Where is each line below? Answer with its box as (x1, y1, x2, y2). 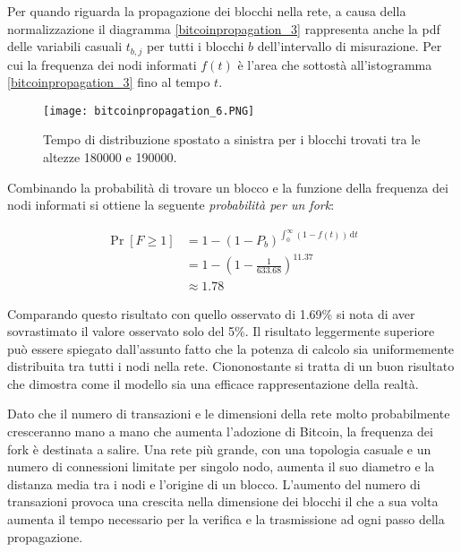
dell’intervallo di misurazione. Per (257, 37, 442, 56)
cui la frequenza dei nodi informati (7, 55, 197, 73)
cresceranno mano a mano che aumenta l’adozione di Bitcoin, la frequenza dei (7, 422, 433, 441)
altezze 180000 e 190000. (43, 148, 177, 167)
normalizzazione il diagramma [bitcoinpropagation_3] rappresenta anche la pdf (7, 19, 440, 38)
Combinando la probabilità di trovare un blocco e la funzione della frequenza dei (7, 177, 448, 196)
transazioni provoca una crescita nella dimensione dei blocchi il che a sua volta (7, 492, 439, 511)
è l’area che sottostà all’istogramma (237, 55, 432, 73)
